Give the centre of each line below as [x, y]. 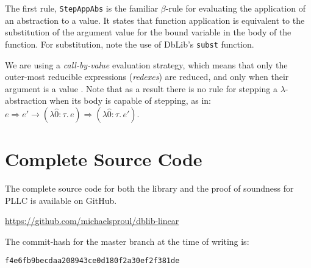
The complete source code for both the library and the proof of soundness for [149, 188]
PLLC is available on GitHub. [61, 200]
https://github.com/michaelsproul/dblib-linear [92, 221]
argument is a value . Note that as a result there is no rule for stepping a [141, 88]
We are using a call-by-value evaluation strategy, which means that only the [146, 64]
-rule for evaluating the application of [235, 8]
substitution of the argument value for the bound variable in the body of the [148, 32]
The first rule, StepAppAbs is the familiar [82, 8]
